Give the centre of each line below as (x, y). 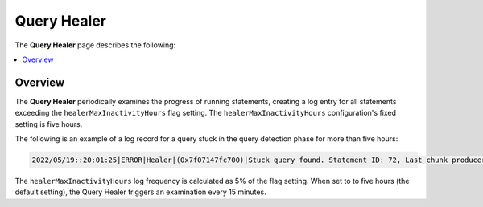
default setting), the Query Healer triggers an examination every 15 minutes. (140, 192)
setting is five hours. (49, 124)
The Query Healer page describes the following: (95, 45)
